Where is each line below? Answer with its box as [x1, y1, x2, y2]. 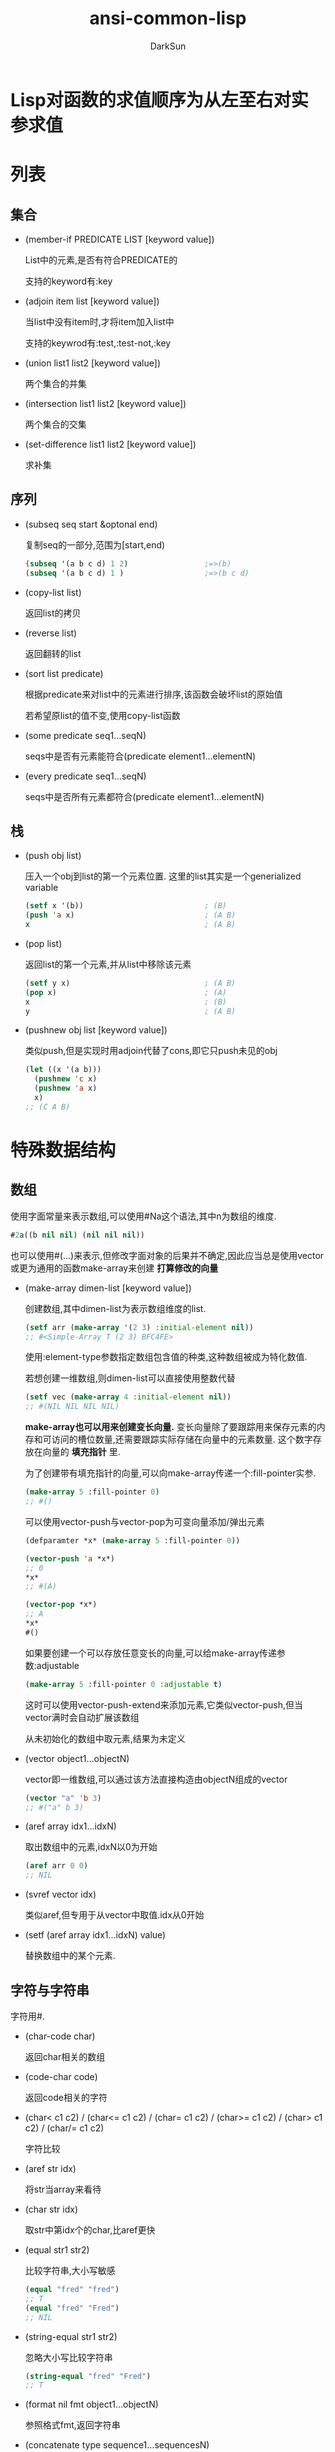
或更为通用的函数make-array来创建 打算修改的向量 [10, 1262, 219, 1274]
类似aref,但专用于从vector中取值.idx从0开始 [24, 1909, 205, 1921]
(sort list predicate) [24, 667, 104, 679]
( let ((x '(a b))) [24, 1065, 102, 1075]
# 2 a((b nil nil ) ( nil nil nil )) [10, 1230, 145, 1240]
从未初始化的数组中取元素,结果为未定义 [24, 1732, 186, 1744]
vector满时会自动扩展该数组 [24, 1711, 140, 1723]
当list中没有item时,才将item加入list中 [24, 315, 175, 327]
